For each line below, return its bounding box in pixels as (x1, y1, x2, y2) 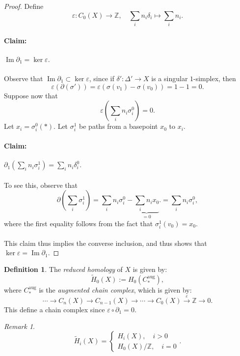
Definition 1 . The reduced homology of (4, 264, 123, 274)
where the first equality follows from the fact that (4, 218, 153, 228)
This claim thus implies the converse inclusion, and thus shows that (4, 237, 207, 248)
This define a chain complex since (4, 304, 105, 314)
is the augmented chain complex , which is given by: (39, 284, 192, 295)
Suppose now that (4, 90, 58, 100)
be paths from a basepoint (79, 121, 158, 131)
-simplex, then (193, 73, 236, 83)
